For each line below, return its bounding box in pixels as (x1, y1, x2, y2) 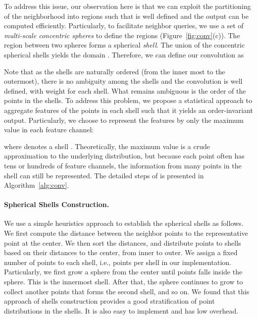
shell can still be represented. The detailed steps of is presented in (4, 170, 204, 180)
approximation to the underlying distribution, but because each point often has (4, 151, 245, 161)
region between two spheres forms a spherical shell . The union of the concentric (4, 40, 245, 50)
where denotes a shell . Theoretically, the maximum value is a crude (4, 141, 210, 151)
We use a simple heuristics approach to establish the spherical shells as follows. (4, 218, 244, 228)
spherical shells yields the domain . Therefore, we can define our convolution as (4, 49, 244, 59)
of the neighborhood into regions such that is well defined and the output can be (4, 10, 249, 21)
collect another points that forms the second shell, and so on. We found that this (4, 286, 250, 296)
